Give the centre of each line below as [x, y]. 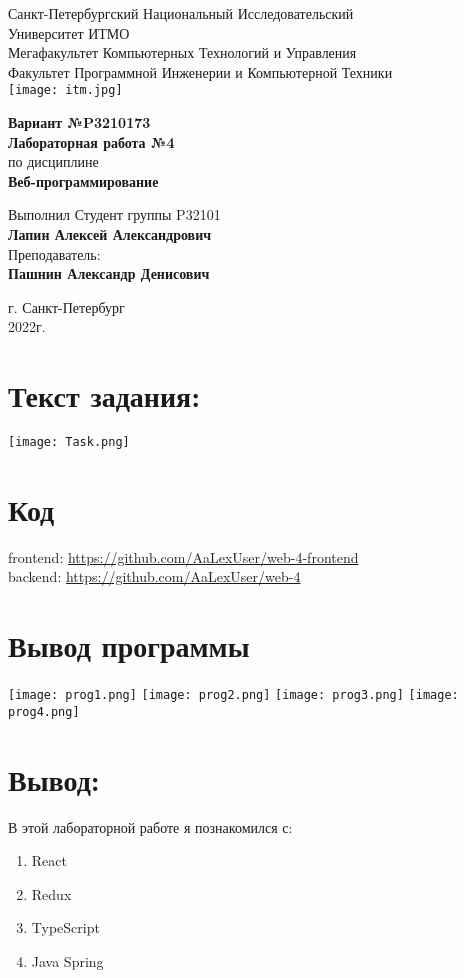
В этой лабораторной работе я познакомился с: [150, 826]
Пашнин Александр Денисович [109, 273]
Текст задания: [104, 395]
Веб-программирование [83, 180]
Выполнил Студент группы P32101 [114, 214]
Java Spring [67, 961]
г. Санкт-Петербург [66, 306]
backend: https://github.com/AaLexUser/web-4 [154, 576]
